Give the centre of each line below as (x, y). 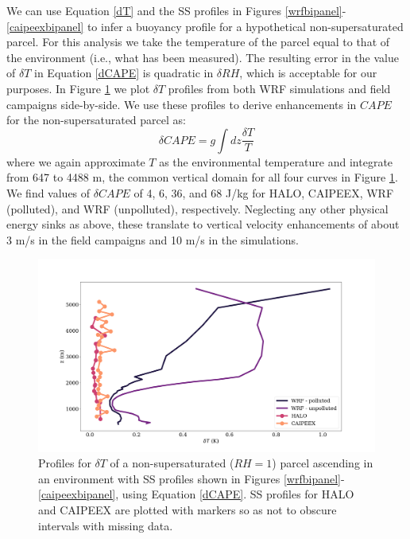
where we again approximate (76, 161)
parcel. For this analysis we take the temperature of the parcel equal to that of (198, 42)
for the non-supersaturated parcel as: (96, 120)
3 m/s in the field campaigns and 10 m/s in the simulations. (153, 239)
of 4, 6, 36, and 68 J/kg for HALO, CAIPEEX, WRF (264, 192)
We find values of (48, 192)
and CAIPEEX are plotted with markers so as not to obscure (188, 509)
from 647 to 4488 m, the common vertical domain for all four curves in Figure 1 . (202, 177)
